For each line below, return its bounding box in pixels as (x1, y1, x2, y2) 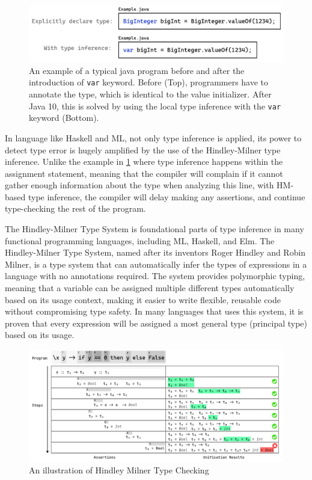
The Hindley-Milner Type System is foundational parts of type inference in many (5, 223, 304, 235)
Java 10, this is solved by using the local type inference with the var (29, 99, 281, 112)
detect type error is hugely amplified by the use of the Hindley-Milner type (5, 143, 281, 156)
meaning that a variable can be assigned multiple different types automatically (5, 282, 295, 294)
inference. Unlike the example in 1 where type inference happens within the (5, 155, 283, 168)
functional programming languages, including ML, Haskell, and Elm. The (5, 234, 275, 247)
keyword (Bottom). (29, 111, 99, 124)
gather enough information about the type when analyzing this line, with (5, 179, 274, 191)
